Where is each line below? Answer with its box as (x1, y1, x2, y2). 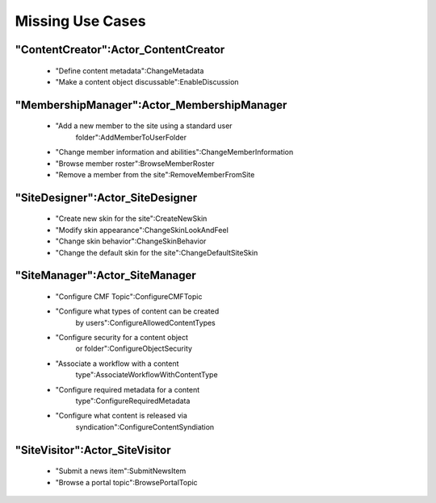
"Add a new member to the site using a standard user (55, 121, 233, 131)
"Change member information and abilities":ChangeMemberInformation (55, 148, 294, 157)
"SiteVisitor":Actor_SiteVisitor (15, 443, 171, 457)
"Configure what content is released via (55, 411, 187, 421)
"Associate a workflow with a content (55, 359, 179, 368)
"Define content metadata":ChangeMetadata (55, 65, 204, 76)
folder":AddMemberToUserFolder (75, 132, 187, 142)
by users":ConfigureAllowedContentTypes (75, 318, 216, 327)
